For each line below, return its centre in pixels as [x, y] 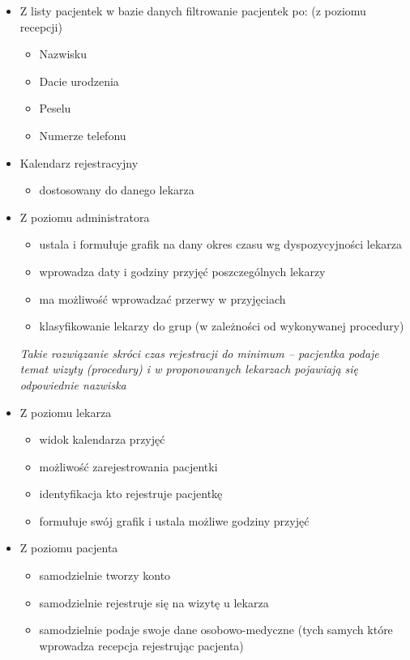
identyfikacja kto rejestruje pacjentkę [131, 494]
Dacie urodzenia [79, 81]
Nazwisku [63, 54]
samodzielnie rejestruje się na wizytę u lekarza [154, 602]
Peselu [55, 108]
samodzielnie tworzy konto [105, 575]
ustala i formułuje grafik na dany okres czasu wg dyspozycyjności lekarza [221, 244]
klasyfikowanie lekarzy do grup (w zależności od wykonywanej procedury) [222, 326]
